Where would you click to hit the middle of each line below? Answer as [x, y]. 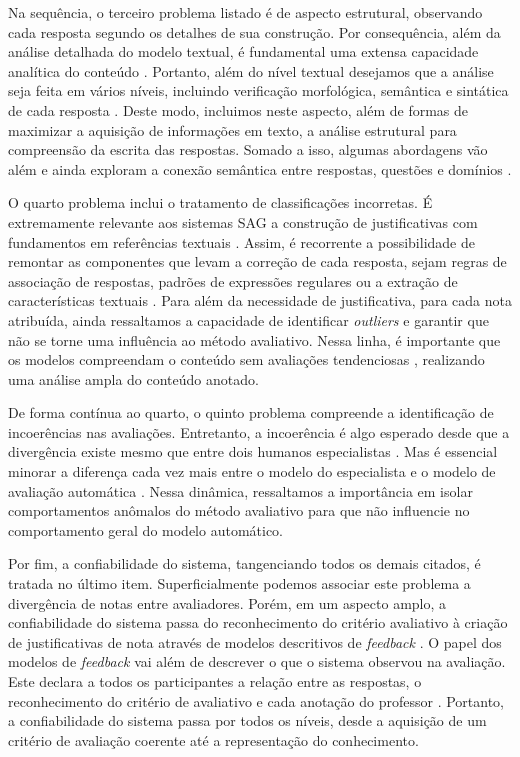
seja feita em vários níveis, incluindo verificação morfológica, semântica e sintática [258, 90]
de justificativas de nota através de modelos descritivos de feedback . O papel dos [255, 641]
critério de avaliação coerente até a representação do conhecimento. [213, 739]
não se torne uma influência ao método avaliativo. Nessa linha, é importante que [254, 339]
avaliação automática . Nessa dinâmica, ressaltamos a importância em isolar [240, 490]
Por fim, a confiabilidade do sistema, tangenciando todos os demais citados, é [244, 563]
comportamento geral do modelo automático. [146, 529]
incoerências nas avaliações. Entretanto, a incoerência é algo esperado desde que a [259, 431]
